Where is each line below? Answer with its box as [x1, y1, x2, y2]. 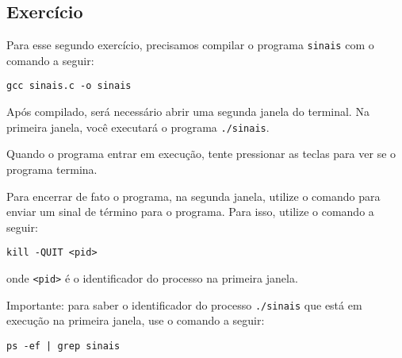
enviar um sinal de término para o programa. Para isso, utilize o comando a [6, 203, 374, 220]
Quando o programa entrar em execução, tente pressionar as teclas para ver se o [6, 145, 396, 162]
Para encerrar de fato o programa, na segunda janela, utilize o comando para [6, 187, 381, 204]
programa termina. [6, 160, 98, 177]
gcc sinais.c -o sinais [6, 80, 132, 92]
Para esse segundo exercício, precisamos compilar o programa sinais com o [6, 37, 374, 53]
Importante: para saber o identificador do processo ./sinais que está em [6, 296, 362, 313]
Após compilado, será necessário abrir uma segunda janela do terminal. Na [6, 103, 369, 120]
